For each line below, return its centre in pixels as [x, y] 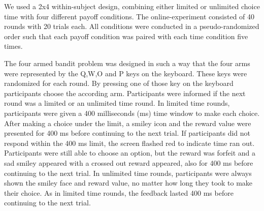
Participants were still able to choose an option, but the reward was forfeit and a [130, 153]
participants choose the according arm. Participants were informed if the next [125, 93]
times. [13, 46]
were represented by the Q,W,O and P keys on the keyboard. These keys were [126, 73]
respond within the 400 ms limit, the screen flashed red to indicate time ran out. [129, 143]
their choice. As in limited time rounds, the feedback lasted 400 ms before [119, 192]
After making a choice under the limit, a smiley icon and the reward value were [128, 123]
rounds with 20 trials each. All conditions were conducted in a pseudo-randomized [132, 26]
